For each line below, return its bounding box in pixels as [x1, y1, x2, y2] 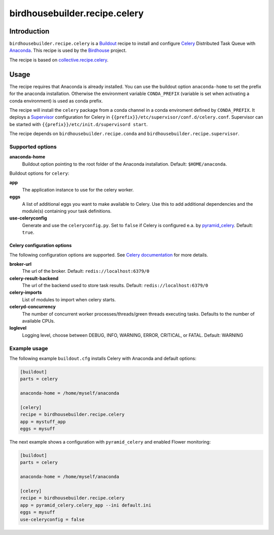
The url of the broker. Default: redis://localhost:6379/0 [22, 268, 150, 274]
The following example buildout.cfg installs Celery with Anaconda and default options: [9, 355, 196, 361]
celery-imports [9, 290, 42, 296]
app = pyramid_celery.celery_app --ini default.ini [20, 502, 152, 508]
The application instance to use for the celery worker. [22, 186, 134, 193]
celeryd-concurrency [9, 304, 56, 310]
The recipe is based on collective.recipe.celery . [9, 56, 109, 63]
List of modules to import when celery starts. [22, 296, 116, 302]
